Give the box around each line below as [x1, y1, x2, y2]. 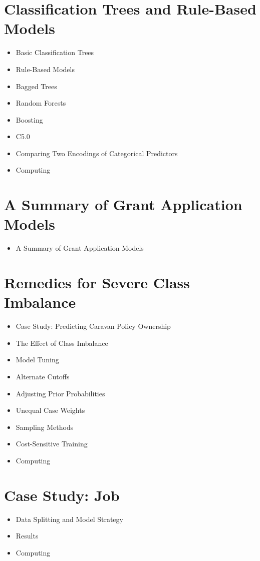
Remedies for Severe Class [4, 272, 190, 293]
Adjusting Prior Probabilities [16, 388, 105, 398]
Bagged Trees [16, 81, 57, 91]
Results [16, 530, 39, 541]
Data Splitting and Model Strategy [16, 513, 123, 524]
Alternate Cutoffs [16, 371, 70, 382]
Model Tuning [16, 354, 59, 365]
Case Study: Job [4, 484, 120, 505]
